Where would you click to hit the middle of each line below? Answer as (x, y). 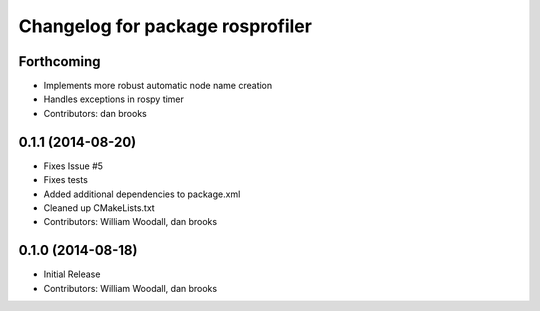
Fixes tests (66, 180)
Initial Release (72, 274)
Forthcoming (59, 61)
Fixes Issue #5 (73, 166)
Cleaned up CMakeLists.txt (99, 207)
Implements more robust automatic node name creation (158, 86)
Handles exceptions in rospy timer (114, 99)
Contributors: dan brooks (95, 113)
